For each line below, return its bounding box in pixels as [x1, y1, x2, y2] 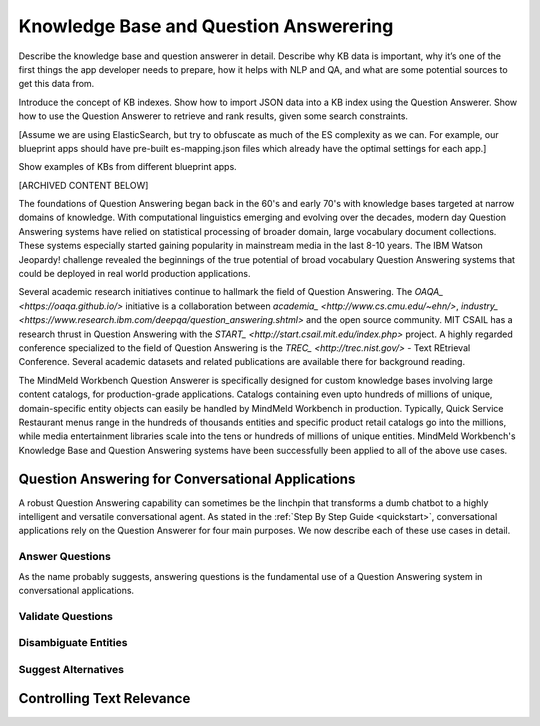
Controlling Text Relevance [18, 690, 191, 707]
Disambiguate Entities [18, 636, 128, 650]
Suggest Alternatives [18, 662, 125, 676]
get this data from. [18, 78, 95, 90]
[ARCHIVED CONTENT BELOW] [18, 179, 149, 191]
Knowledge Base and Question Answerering [18, 15, 394, 37]
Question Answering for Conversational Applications [18, 470, 356, 487]
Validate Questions [18, 609, 114, 623]
